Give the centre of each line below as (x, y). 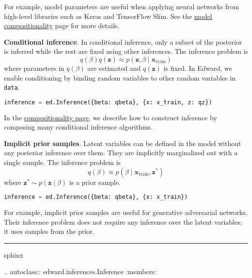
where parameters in (34, 68)
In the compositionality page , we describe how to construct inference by (110, 117)
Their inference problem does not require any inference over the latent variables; (123, 221)
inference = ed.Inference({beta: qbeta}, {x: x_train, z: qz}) (108, 102)
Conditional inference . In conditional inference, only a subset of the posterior (123, 41)
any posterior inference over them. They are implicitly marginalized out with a (121, 153)
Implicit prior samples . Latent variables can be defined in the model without (123, 143)
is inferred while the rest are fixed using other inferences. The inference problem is (126, 51)
